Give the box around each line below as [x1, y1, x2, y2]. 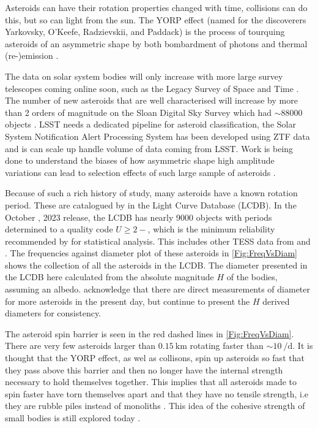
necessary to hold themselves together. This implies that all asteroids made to [5, 375, 297, 388]
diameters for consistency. [5, 307, 102, 319]
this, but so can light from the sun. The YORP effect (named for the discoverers [5, 13, 306, 26]
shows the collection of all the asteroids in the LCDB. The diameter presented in [5, 258, 308, 271]
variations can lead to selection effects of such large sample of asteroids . [5, 166, 276, 178]
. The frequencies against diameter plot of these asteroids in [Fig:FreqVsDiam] [5, 246, 297, 259]
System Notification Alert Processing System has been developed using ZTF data [5, 129, 310, 142]
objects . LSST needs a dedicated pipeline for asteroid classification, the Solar [5, 118, 296, 131]
